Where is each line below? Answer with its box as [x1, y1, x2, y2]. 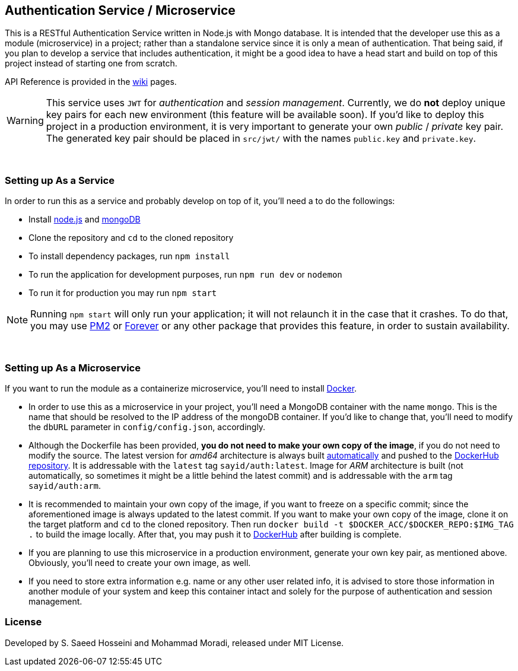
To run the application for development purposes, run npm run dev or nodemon [28, 269, 342, 280]
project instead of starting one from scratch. [5, 58, 177, 69]
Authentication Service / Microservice [5, 3, 236, 18]
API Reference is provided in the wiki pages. [5, 77, 177, 87]
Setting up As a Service [5, 174, 115, 186]
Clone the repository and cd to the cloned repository [28, 233, 234, 243]
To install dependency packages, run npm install [28, 251, 230, 262]
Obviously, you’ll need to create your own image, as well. [28, 557, 251, 568]
